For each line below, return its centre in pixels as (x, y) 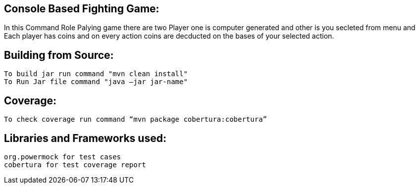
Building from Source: (59, 55)
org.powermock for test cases (63, 157)
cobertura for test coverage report (75, 164)
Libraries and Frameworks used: (85, 138)
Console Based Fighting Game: (82, 9)
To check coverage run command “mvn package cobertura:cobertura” (136, 119)
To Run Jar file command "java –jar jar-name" (96, 82)
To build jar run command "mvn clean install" (96, 74)
